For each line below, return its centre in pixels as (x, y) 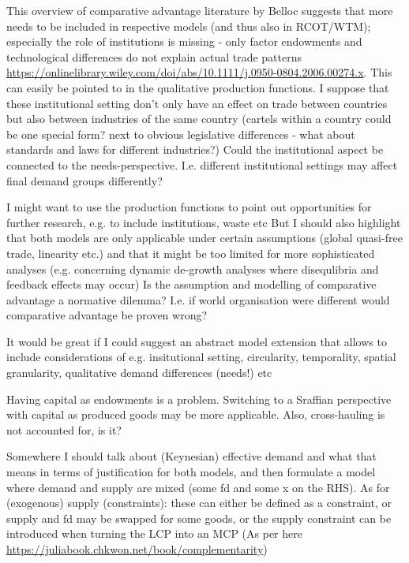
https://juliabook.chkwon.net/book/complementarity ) (137, 549)
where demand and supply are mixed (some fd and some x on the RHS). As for (198, 487)
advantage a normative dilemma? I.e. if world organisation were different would (198, 299)
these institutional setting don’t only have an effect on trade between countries (197, 103)
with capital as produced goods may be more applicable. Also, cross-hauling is (196, 414)
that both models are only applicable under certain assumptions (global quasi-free (204, 238)
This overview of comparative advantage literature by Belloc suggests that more (200, 10)
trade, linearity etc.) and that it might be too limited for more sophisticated (191, 253)
